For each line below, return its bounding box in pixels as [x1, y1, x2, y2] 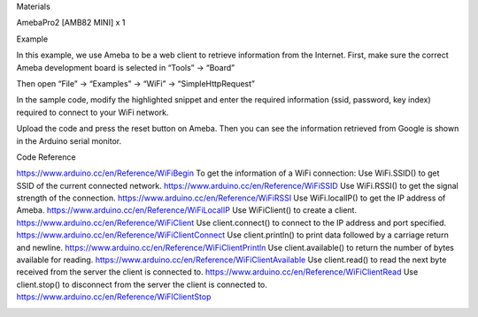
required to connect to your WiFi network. [16, 107, 169, 117]
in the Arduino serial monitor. [16, 135, 122, 146]
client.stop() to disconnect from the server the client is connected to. [16, 279, 267, 290]
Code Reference [16, 151, 76, 162]
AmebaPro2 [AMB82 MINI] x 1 [16, 18, 126, 28]
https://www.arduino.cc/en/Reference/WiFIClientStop [16, 291, 212, 302]
